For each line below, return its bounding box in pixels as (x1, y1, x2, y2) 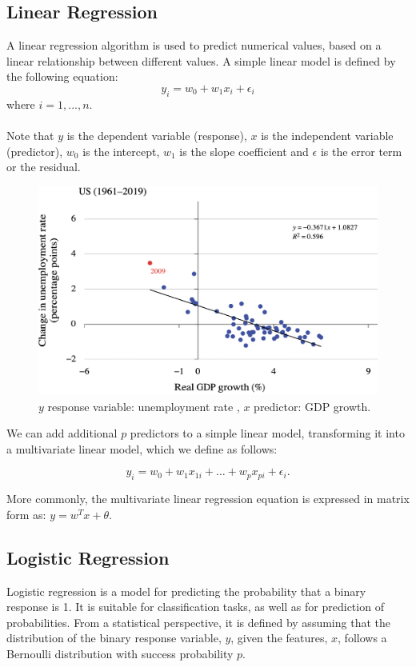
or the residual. (6, 158, 81, 175)
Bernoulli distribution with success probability (6, 645, 234, 661)
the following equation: (6, 68, 118, 85)
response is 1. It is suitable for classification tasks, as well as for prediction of (6, 598, 384, 615)
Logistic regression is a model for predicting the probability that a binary (6, 582, 366, 599)
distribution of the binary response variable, (6, 629, 222, 646)
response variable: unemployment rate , (47, 397, 240, 414)
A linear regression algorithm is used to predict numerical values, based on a (6, 37, 382, 54)
